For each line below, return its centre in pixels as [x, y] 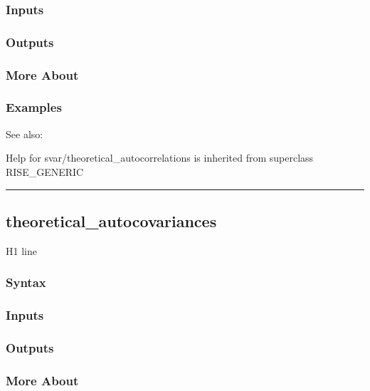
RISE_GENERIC [45, 171]
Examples [34, 107]
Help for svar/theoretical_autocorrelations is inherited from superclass [160, 158]
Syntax [26, 282]
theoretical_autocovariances [111, 220]
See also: [25, 134]
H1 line [21, 250]
